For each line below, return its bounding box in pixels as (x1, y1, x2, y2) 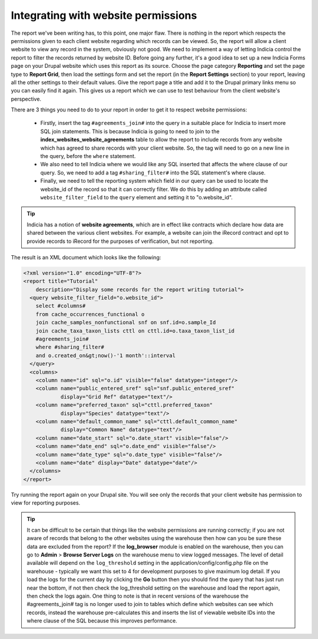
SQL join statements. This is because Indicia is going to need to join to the (40, 127, 220, 135)
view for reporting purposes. (11, 499, 81, 506)
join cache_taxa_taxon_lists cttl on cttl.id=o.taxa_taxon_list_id (35, 327, 235, 334)
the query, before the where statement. (40, 153, 136, 160)
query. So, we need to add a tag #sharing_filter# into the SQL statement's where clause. (40, 169, 266, 176)
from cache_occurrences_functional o (35, 311, 145, 318)
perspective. (11, 95, 41, 103)
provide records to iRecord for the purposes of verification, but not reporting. (26, 238, 214, 245)
